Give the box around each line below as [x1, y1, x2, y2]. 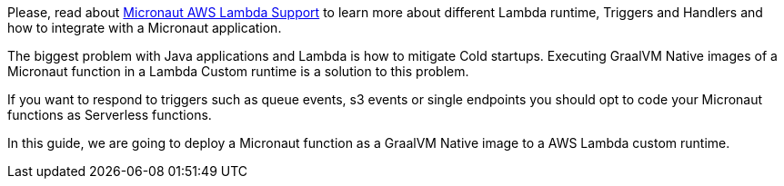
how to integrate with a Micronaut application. [7, 20, 282, 35]
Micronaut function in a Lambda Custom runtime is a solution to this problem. [7, 64, 469, 79]
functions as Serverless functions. [7, 107, 212, 122]
